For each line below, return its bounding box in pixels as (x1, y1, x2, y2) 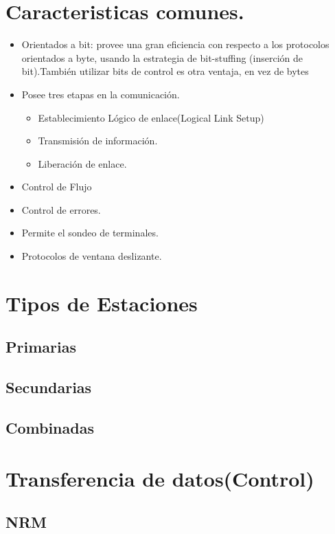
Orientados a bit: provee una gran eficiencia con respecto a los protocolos (21, 37, 330, 52)
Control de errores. (21, 202, 101, 216)
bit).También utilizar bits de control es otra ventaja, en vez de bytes (21, 64, 309, 78)
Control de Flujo (21, 179, 92, 194)
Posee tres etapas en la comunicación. (21, 87, 180, 101)
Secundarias (5, 377, 92, 398)
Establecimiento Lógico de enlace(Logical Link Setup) (38, 110, 264, 124)
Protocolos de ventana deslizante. (21, 249, 162, 263)
